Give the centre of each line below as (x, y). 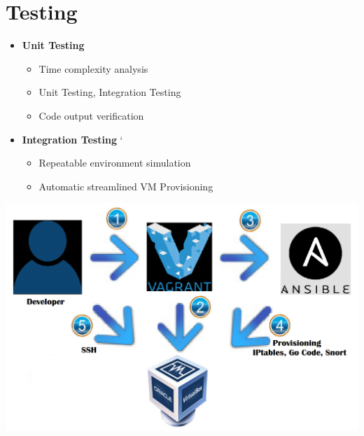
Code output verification (91, 115)
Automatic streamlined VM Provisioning (126, 186)
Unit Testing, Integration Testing (110, 92)
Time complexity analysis (93, 68)
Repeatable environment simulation (115, 163)
